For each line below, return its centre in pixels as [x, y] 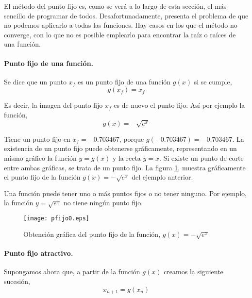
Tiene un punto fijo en [37, 139]
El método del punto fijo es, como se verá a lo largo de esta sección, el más [115, 6]
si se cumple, [213, 81]
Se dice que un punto [35, 81]
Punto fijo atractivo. [39, 253]
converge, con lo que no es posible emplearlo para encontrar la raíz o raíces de [120, 34]
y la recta [126, 157]
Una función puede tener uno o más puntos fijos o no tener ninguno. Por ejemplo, [125, 193]
